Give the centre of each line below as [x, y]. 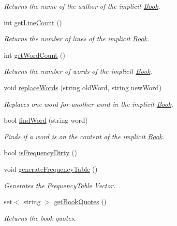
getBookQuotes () [80, 202]
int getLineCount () [33, 22]
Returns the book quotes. [40, 218]
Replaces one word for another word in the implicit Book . [89, 104]
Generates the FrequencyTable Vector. [60, 185]
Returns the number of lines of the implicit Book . [77, 39]
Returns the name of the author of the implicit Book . [82, 6]
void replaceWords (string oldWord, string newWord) [83, 87]
